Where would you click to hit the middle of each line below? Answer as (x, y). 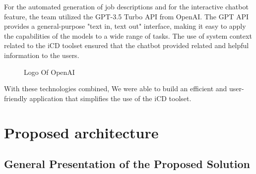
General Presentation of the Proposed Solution (127, 164)
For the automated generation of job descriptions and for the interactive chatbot (126, 6)
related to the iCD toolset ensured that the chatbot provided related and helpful (127, 45)
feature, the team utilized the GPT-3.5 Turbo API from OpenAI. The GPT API (127, 16)
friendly (16, 98)
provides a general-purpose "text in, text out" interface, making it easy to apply (125, 26)
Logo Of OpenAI (49, 72)
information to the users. (42, 55)
